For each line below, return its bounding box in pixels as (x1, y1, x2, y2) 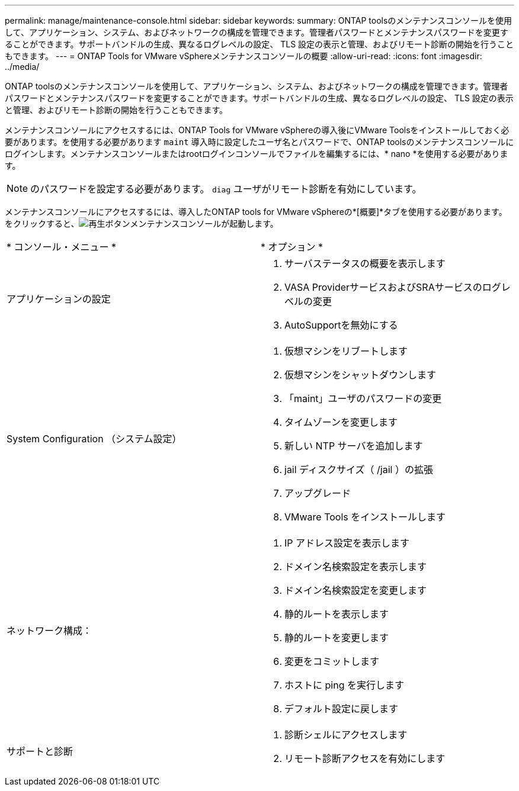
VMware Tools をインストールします (284, 511, 446, 523)
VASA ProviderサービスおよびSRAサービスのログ (284, 281, 501, 293)
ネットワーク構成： (7, 625, 92, 636)
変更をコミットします (284, 655, 380, 667)
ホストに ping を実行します (284, 679, 404, 691)
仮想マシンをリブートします (284, 345, 408, 357)
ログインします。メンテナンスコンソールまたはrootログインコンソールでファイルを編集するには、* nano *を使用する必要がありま (5, 149, 508, 159)
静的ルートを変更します (284, 632, 389, 644)
